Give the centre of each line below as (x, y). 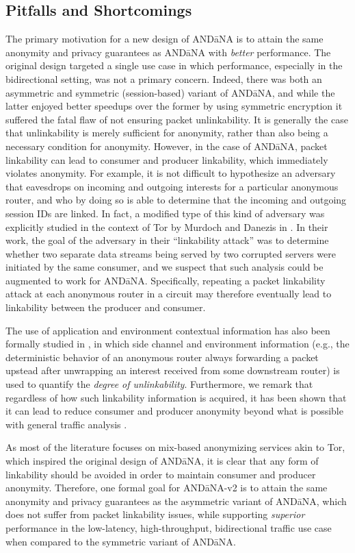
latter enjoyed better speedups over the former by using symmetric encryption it (174, 106)
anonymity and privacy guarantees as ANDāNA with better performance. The (168, 52)
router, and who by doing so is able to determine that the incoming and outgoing (176, 200)
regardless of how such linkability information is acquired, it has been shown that (176, 397)
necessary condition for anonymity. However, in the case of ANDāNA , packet (167, 146)
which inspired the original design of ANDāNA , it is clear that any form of (162, 461)
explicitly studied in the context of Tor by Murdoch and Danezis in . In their (167, 226)
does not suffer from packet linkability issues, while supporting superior (155, 514)
